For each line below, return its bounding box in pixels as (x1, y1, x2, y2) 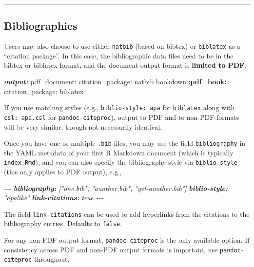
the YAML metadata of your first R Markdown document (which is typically (4, 147, 234, 157)
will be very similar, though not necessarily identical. (4, 121, 162, 132)
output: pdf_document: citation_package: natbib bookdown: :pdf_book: (4, 76, 227, 87)
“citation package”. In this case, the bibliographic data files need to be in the (4, 50, 234, 60)
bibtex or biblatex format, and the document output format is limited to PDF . (4, 60, 247, 70)
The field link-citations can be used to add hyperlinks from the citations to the (4, 209, 250, 219)
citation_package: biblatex (4, 86, 84, 96)
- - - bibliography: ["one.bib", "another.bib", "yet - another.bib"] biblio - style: (4, 183, 228, 193)
